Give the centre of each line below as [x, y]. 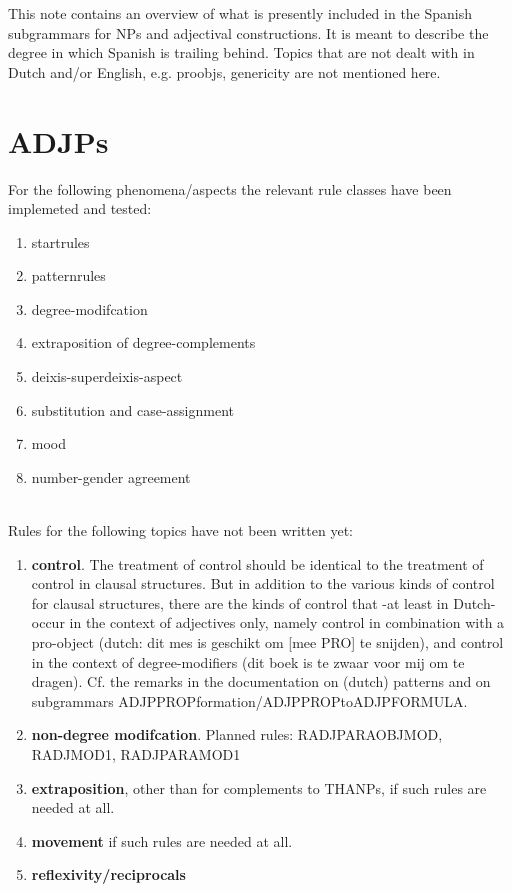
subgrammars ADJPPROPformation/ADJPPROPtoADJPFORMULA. [249, 700]
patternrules [68, 275]
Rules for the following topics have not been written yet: [180, 530]
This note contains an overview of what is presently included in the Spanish [240, 13]
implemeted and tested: [80, 208]
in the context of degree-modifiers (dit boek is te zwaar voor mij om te [248, 661]
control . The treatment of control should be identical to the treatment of [257, 563]
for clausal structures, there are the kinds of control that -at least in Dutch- [263, 602]
